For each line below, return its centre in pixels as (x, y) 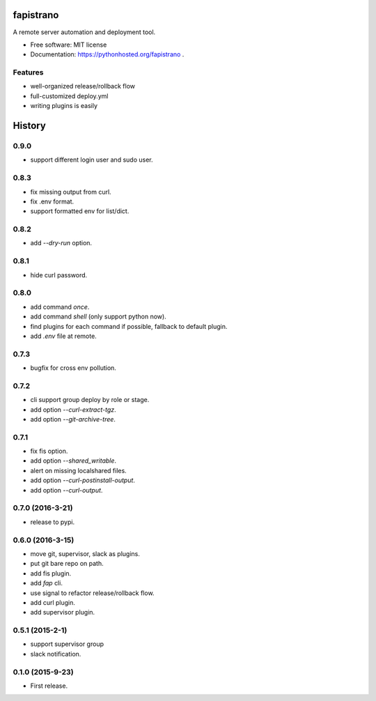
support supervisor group (67, 644)
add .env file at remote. (63, 336)
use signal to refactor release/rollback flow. (92, 593)
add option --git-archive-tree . (73, 419)
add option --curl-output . (66, 490)
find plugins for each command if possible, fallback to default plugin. (129, 326)
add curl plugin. (53, 602)
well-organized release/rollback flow (83, 86)
